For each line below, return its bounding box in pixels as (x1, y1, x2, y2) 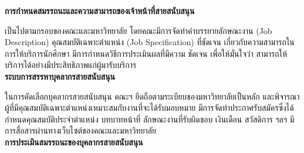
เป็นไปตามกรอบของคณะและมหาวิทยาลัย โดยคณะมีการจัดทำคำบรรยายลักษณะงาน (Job (5, 24, 272, 36)
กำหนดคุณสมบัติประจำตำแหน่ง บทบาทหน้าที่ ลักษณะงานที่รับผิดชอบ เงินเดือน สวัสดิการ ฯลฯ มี (5, 113, 295, 125)
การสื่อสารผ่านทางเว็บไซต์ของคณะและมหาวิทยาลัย (5, 124, 156, 137)
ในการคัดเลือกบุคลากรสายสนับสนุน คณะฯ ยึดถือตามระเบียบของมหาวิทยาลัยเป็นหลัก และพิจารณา (5, 90, 300, 102)
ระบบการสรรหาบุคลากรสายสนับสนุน (5, 70, 116, 82)
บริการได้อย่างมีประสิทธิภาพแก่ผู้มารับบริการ (5, 59, 137, 71)
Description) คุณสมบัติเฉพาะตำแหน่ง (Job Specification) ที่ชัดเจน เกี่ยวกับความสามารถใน (5, 36, 295, 48)
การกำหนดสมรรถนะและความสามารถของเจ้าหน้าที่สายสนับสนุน (5, 5, 195, 16)
